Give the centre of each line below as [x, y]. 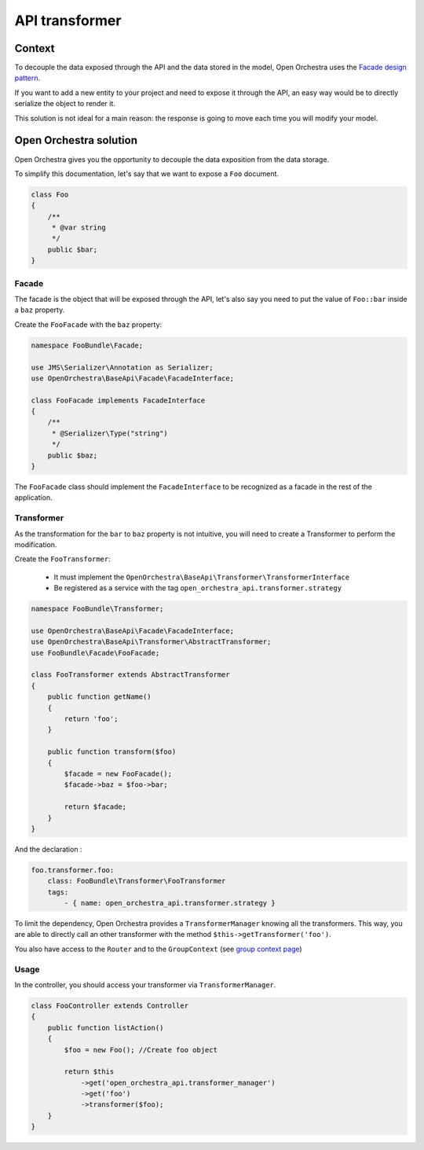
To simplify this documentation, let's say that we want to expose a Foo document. [146, 174]
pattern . [27, 78]
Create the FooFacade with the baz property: [88, 324]
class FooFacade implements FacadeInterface [118, 400]
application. [33, 498]
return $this [89, 1072]
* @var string [79, 228]
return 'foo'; [91, 719]
